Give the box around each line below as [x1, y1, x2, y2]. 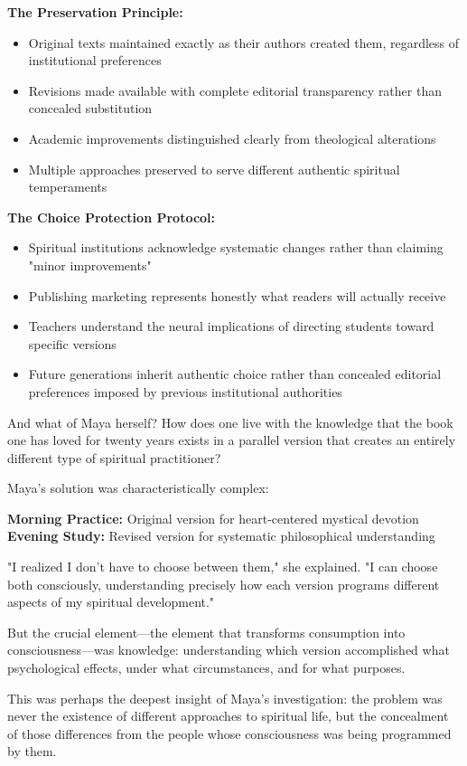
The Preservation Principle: [7, 3, 183, 21]
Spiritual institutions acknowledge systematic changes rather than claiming [28, 238, 444, 257]
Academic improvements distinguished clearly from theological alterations [28, 128, 436, 147]
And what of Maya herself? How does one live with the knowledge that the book [7, 412, 453, 431]
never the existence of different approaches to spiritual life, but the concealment [7, 706, 449, 725]
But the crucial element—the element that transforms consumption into [7, 622, 406, 641]
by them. [7, 742, 57, 761]
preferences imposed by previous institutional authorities [28, 382, 342, 401]
